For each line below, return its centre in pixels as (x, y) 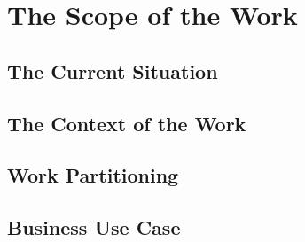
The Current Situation (113, 70)
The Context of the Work (127, 123)
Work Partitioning (93, 175)
